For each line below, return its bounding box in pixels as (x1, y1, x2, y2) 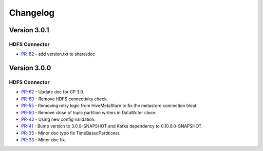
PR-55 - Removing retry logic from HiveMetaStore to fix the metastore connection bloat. (21, 103, 198, 108)
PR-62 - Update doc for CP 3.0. (21, 89, 85, 95)
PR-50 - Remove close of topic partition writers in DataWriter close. (21, 109, 157, 115)
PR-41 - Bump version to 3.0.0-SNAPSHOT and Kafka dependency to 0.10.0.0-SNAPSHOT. (21, 123, 203, 129)
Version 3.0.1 (9, 26, 50, 34)
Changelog (9, 7, 55, 18)
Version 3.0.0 (9, 64, 51, 72)
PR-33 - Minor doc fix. (21, 137, 66, 143)
